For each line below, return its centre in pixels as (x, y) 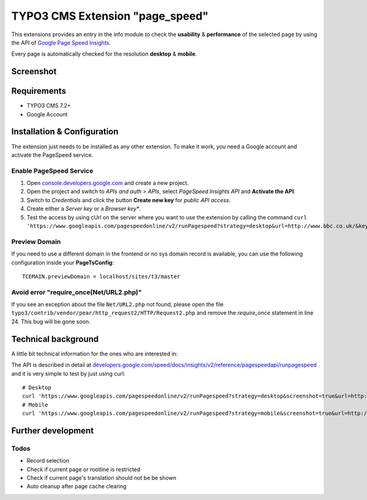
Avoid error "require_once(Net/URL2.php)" (76, 292)
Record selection (48, 461)
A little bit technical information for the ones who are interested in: (95, 354)
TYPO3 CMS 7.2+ (49, 106)
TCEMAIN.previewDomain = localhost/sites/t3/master (101, 276)
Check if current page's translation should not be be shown (102, 478)
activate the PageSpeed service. (52, 155)
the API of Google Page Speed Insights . (61, 42)
